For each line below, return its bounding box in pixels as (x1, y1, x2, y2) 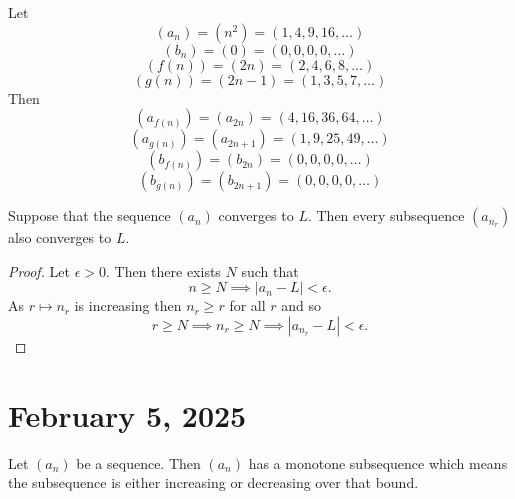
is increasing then (74, 295, 182, 316)
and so (281, 295, 322, 316)
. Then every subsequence (307, 205, 465, 226)
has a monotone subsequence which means (248, 452, 508, 473)
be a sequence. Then (76, 452, 201, 473)
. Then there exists (105, 260, 221, 281)
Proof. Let (8, 260, 70, 281)
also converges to (8, 227, 112, 248)
